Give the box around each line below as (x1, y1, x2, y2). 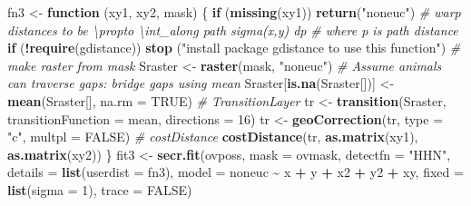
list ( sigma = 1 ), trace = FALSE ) (7, 180, 192, 199)
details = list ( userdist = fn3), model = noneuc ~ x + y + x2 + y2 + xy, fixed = (7, 162, 464, 181)
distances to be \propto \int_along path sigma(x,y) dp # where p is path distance (7, 20, 458, 39)
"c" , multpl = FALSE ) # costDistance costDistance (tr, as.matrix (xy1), (7, 127, 418, 146)
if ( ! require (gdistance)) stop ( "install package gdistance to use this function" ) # (7, 38, 461, 57)
